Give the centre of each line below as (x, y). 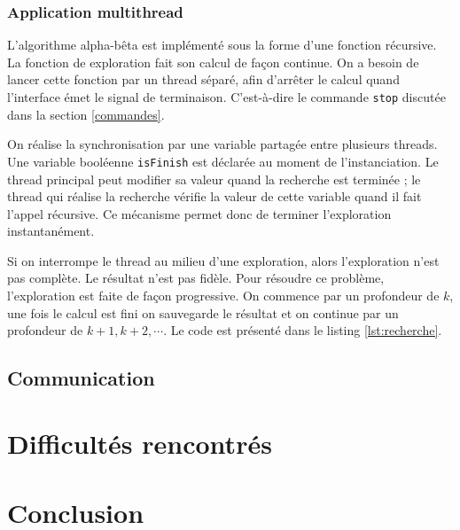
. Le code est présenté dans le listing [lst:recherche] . (303, 330)
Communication (81, 378)
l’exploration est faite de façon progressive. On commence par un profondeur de (223, 296)
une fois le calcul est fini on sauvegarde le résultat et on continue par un (203, 312)
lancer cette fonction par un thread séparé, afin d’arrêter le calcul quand (203, 79)
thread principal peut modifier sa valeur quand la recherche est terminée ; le (214, 179)
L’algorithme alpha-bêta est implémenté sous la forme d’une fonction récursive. (222, 45)
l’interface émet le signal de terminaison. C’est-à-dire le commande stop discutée (226, 97)
